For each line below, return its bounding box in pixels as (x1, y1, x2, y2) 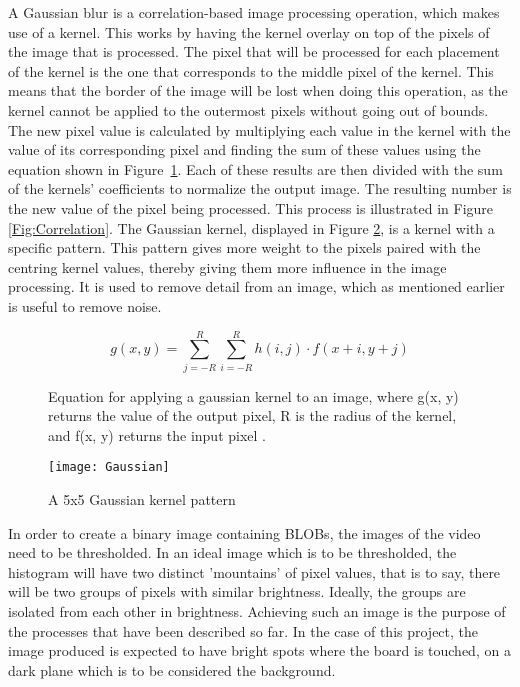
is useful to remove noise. (8, 295, 162, 316)
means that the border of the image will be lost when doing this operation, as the (8, 80, 508, 101)
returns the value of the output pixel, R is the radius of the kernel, (48, 405, 457, 426)
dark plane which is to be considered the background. (8, 659, 336, 680)
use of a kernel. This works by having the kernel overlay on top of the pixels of (8, 21, 490, 42)
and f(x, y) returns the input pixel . (48, 424, 266, 445)
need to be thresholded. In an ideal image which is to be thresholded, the (8, 542, 457, 563)
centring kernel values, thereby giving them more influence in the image (8, 256, 447, 277)
